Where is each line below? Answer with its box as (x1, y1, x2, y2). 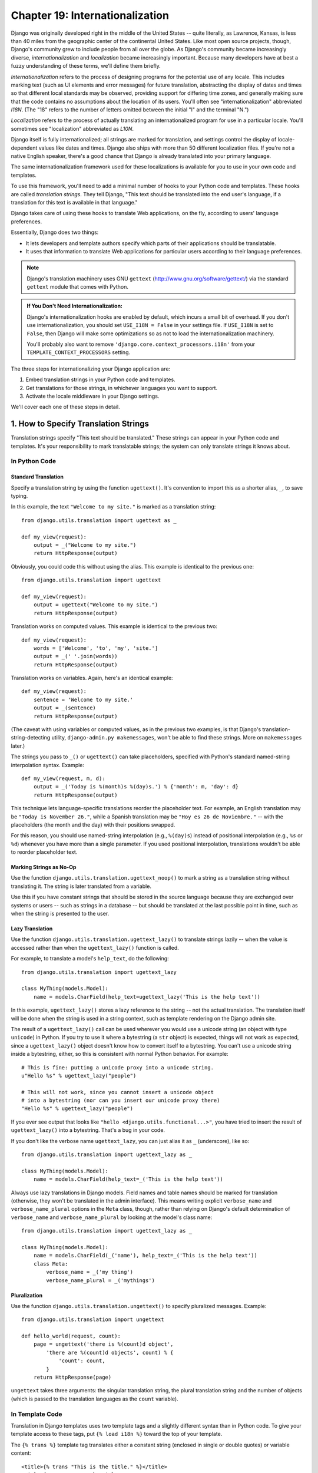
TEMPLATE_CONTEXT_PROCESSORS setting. (26, 349, 131, 356)
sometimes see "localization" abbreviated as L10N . (11, 125, 134, 132)
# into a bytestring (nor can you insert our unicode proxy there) (21, 1097, 220, 1104)
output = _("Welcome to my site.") (33, 541, 137, 548)
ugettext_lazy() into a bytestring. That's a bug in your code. (11, 1127, 165, 1134)
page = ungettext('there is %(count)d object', (33, 1341, 174, 1348)
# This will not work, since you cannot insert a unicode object (21, 1089, 214, 1095)
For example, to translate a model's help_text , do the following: (11, 955, 169, 962)
